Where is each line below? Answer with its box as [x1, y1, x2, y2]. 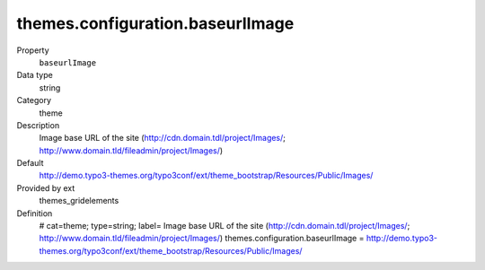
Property [16, 45, 49, 56]
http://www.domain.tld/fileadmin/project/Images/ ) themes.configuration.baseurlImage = [39, 233, 365, 244]
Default [16, 158, 44, 169]
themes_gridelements [39, 196, 119, 206]
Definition [16, 207, 53, 219]
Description [16, 119, 60, 130]
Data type [16, 70, 53, 81]
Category [16, 95, 52, 106]
